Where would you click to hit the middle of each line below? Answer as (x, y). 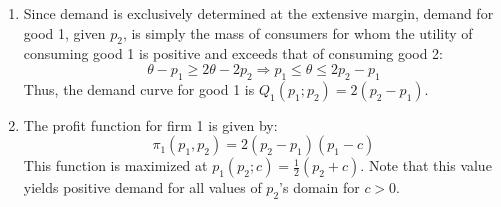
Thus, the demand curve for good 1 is (139, 88)
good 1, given (64, 32)
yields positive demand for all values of (142, 187)
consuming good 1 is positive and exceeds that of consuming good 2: (233, 53)
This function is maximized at (115, 165)
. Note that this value (426, 165)
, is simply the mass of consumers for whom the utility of (297, 32)
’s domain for (319, 187)
